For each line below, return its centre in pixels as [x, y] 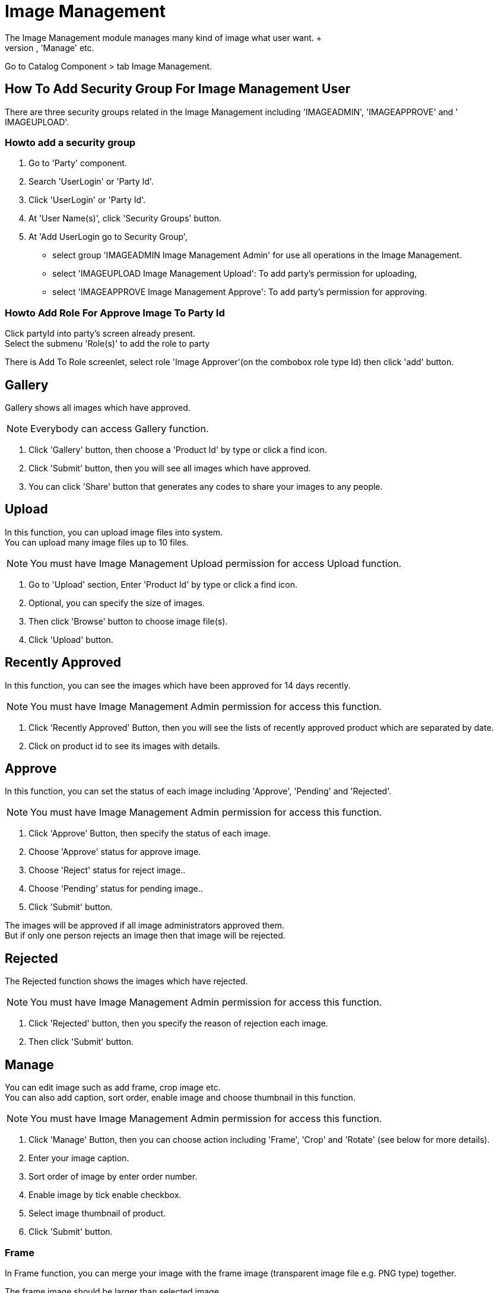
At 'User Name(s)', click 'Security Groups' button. [125, 218]
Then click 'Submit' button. [81, 1042]
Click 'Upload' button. [71, 639]
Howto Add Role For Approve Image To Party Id [115, 313]
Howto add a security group [70, 142]
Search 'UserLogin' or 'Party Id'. [91, 182]
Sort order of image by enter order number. [113, 1177]
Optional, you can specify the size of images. [117, 603]
